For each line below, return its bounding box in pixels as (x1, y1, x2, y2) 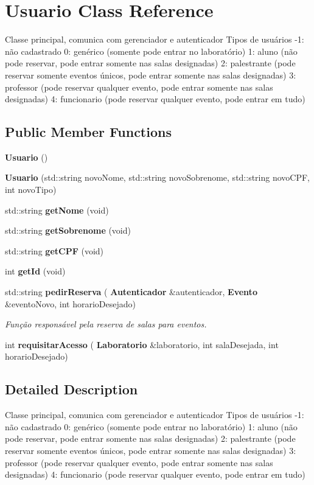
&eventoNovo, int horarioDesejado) (5, 297, 136, 310)
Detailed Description (5, 380, 138, 399)
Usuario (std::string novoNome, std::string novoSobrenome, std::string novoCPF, (5, 171, 310, 184)
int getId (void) (5, 265, 66, 277)
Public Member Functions (5, 122, 172, 141)
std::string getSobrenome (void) (5, 224, 131, 237)
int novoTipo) (5, 183, 57, 196)
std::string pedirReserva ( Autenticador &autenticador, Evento (5, 285, 257, 298)
